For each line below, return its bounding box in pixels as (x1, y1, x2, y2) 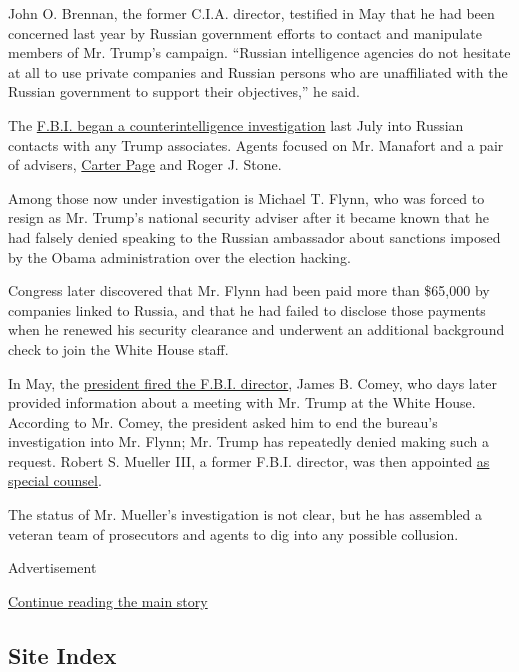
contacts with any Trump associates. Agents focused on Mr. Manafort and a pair (8, 134, 504, 155)
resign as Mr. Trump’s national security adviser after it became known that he (8, 207, 489, 228)
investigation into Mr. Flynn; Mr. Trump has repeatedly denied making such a (8, 431, 489, 452)
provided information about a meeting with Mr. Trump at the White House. (8, 392, 476, 413)
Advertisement (8, 557, 97, 578)
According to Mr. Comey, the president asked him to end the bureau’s (8, 411, 438, 432)
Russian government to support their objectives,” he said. (8, 81, 360, 102)
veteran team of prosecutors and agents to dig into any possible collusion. (8, 523, 459, 544)
